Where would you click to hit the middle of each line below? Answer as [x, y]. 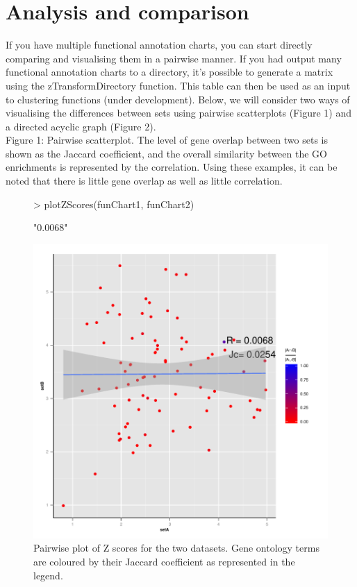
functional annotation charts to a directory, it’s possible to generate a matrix [169, 72]
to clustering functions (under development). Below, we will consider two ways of [178, 99]
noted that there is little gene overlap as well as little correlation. [144, 181]
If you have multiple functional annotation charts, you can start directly [159, 45]
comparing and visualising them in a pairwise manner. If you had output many [174, 58]
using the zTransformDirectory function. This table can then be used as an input [178, 85]
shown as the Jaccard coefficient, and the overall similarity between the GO [166, 153]
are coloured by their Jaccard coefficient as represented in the [164, 562]
